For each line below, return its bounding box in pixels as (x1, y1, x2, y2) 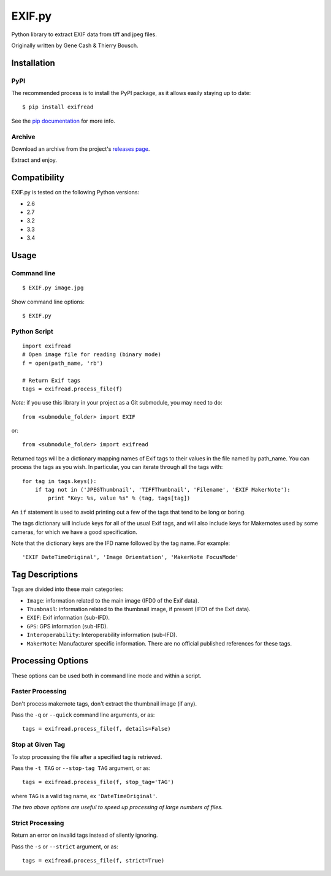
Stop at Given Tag (11, 741, 66, 749)
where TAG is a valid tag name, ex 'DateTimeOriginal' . (11, 792, 158, 799)
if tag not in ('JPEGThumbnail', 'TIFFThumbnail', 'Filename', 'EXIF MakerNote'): (34, 486, 291, 493)
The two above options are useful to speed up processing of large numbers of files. (11, 804, 223, 811)
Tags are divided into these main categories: (11, 585, 124, 593)
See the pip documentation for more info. (11, 117, 116, 124)
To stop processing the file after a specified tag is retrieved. (11, 753, 162, 760)
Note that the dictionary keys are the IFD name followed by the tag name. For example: (11, 539, 230, 547)
